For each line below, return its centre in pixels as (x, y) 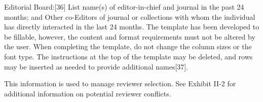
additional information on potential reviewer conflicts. (88, 93)
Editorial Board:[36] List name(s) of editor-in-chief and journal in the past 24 (124, 7)
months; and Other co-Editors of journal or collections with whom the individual (130, 16)
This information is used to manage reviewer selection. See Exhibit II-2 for (120, 83)
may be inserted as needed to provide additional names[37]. (96, 66)
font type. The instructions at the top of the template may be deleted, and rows (128, 56)
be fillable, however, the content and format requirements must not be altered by (130, 36)
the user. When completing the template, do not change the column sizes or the (128, 46)
